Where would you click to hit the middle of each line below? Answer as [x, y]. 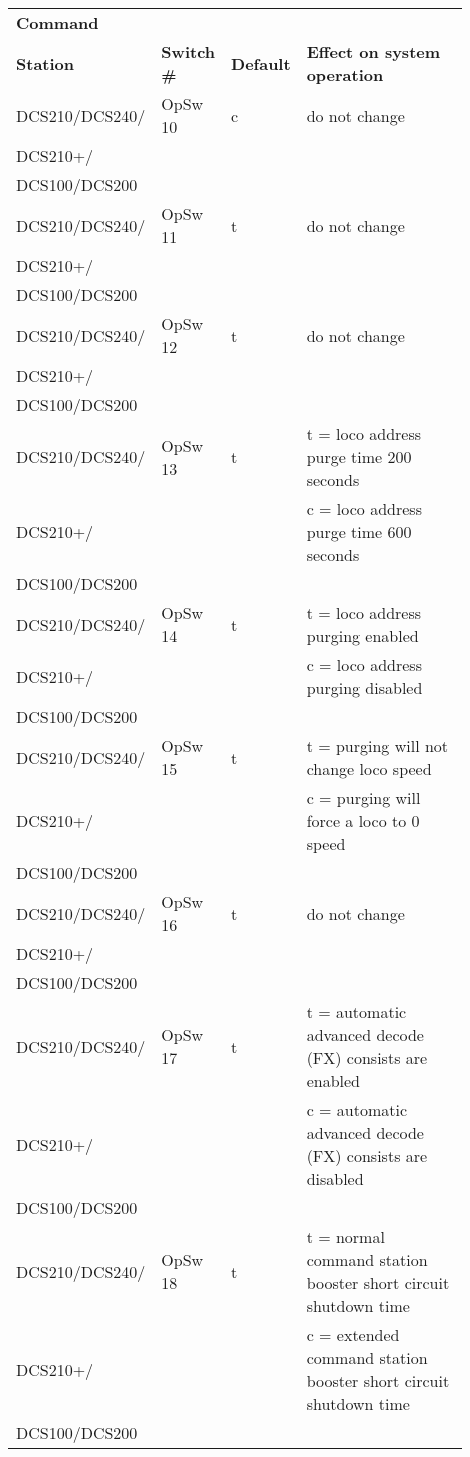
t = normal [345, 1236]
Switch [188, 51]
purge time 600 [359, 531]
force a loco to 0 [363, 820]
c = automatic [357, 1109]
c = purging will [363, 797]
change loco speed [369, 768]
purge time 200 [359, 456]
